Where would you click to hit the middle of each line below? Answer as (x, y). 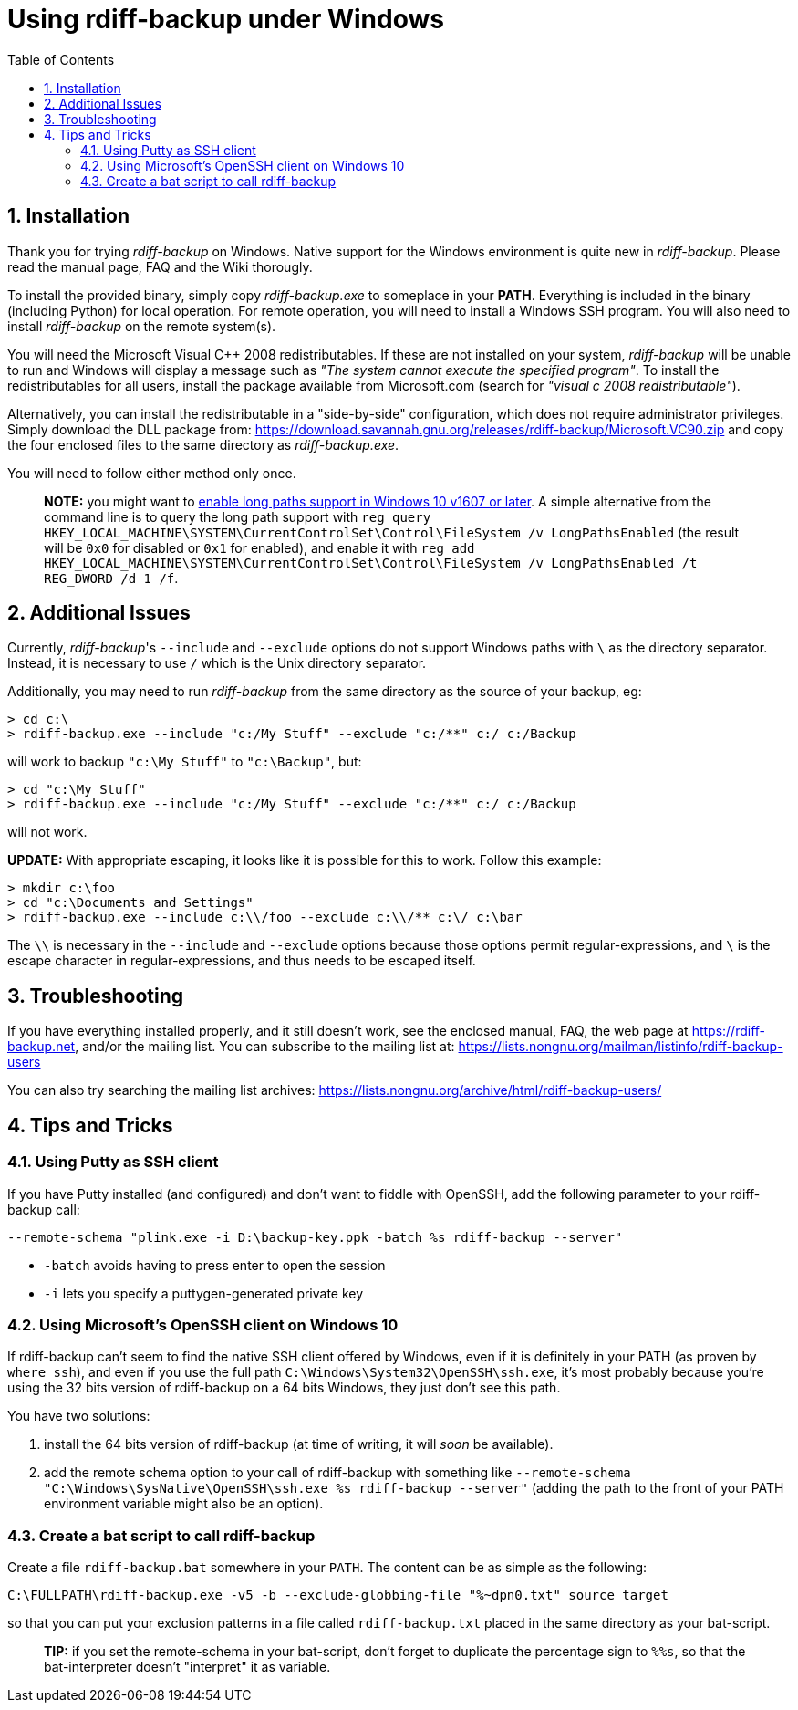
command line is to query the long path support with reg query (238, 516)
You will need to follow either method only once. (152, 473)
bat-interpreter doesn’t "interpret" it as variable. (187, 1667)
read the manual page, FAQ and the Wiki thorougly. (160, 266)
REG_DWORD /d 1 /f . (111, 578)
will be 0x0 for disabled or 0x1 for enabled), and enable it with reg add (259, 547)
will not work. (47, 832)
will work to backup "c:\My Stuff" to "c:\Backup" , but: (185, 762)
